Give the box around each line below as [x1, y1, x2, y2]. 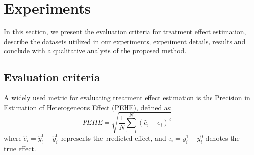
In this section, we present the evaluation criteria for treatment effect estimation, [4, 26, 246, 37]
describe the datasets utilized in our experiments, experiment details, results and [4, 36, 246, 46]
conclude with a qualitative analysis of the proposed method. [4, 45, 187, 56]
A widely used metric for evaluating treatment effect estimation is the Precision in [4, 92, 250, 103]
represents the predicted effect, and [61, 133, 166, 143]
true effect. [4, 143, 36, 153]
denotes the [205, 133, 240, 143]
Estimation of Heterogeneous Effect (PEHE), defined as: [4, 102, 172, 112]
